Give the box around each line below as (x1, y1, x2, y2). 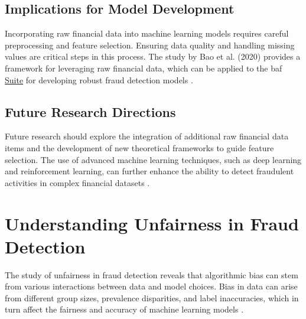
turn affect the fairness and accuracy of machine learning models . (5, 303, 244, 315)
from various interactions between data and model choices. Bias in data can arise (5, 280, 298, 292)
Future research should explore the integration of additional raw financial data (5, 130, 289, 142)
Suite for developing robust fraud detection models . (5, 73, 193, 86)
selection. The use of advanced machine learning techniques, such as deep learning (5, 153, 302, 165)
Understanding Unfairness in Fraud (5, 211, 299, 235)
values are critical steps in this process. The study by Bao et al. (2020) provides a (5, 50, 301, 63)
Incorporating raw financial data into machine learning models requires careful (5, 27, 289, 40)
